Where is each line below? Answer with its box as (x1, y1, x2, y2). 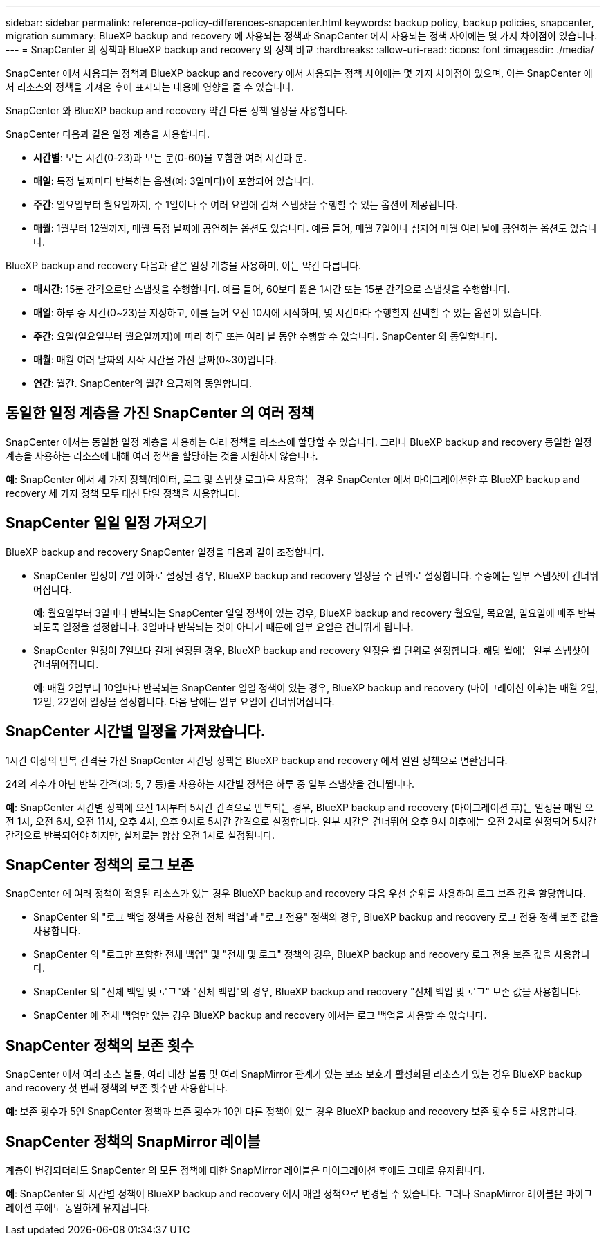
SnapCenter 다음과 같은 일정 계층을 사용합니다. (6, 128, 210, 140)
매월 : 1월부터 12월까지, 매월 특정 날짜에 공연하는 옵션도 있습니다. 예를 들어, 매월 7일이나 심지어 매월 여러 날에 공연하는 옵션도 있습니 (33, 222, 597, 234)
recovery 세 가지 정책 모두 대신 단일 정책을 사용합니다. (6, 487, 240, 499)
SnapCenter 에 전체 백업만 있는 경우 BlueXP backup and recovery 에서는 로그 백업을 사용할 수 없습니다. (33, 1009, 487, 1022)
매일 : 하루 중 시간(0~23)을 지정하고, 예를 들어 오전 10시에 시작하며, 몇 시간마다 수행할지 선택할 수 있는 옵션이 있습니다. (33, 307, 542, 318)
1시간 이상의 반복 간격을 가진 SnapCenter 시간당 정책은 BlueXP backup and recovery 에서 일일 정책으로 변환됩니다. (6, 754, 508, 766)
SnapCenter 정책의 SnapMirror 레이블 (6, 1132, 261, 1150)
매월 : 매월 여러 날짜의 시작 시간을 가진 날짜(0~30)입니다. (33, 354, 277, 365)
